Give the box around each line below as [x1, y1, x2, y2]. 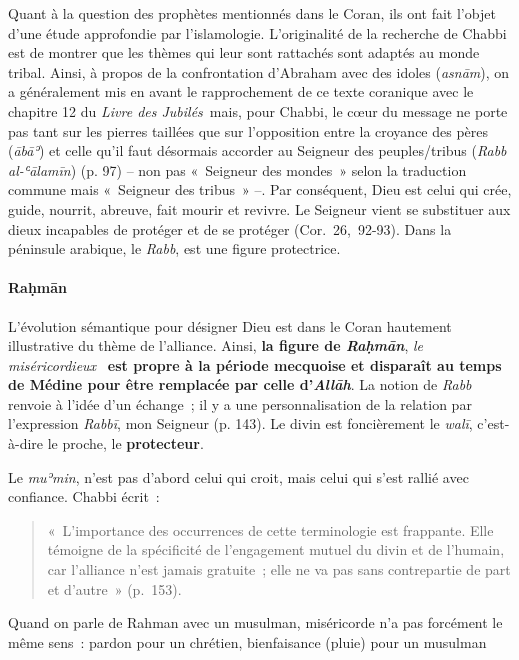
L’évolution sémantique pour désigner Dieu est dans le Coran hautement [8, 315, 452, 336]
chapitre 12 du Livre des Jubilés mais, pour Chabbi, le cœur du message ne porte [8, 100, 508, 121]
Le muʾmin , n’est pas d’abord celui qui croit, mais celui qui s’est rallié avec [8, 466, 469, 487]
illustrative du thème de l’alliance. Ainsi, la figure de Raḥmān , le [8, 335, 423, 356]
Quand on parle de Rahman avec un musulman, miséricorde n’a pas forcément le [8, 612, 503, 633]
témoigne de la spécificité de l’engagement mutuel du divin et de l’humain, [47, 539, 505, 560]
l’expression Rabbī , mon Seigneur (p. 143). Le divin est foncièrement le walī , [8, 413, 473, 434]
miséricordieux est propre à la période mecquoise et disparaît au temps [8, 354, 502, 375]
